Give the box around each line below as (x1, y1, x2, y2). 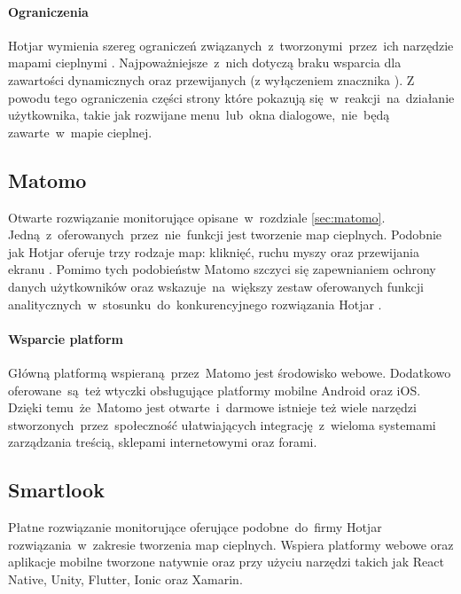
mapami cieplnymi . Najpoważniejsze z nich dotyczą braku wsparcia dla (8, 53, 402, 72)
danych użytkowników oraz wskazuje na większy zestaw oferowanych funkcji (8, 277, 424, 295)
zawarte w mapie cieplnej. (8, 122, 152, 141)
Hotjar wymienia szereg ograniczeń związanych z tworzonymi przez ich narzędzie (8, 35, 454, 54)
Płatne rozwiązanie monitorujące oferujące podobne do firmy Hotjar (8, 518, 382, 536)
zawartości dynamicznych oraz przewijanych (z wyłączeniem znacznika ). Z (8, 70, 415, 89)
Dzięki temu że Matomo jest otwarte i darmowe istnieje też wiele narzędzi (8, 398, 417, 417)
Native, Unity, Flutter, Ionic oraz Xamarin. (8, 569, 243, 588)
